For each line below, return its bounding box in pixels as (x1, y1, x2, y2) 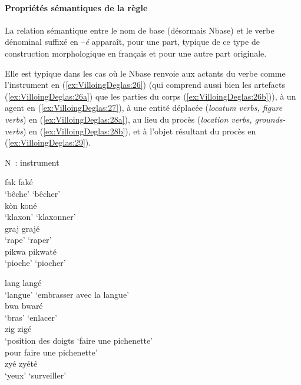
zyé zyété (5, 357, 38, 370)
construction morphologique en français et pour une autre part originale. (5, 47, 267, 59)
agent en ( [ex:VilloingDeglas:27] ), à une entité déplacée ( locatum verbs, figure (5, 101, 283, 114)
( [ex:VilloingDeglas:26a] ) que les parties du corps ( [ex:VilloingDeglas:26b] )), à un (5, 90, 296, 102)
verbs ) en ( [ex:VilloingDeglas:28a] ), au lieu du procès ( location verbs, (5, 113, 252, 125)
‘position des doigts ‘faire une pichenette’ (5, 334, 153, 347)
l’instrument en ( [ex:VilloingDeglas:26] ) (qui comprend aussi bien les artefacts (5, 78, 286, 91)
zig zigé (5, 323, 32, 335)
